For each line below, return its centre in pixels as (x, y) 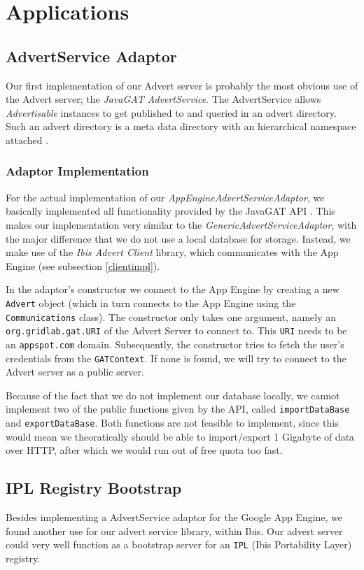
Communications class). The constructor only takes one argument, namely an (171, 316)
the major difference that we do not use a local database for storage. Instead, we (178, 238)
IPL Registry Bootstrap (94, 488)
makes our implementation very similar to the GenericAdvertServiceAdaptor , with (181, 224)
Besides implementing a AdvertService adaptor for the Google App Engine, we (174, 517)
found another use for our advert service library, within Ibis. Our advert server (174, 530)
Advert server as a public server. (75, 372)
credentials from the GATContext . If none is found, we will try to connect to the (176, 358)
